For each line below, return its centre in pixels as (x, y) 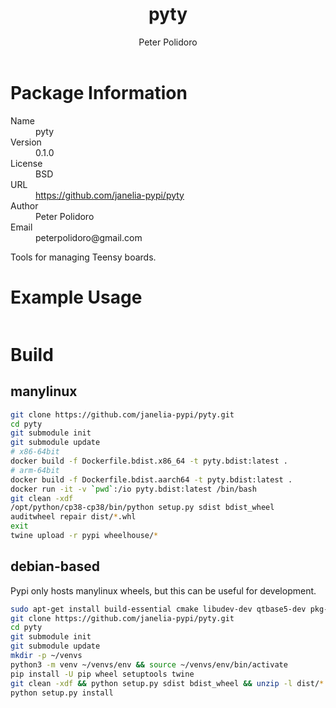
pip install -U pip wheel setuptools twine (102, 674)
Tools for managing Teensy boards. (83, 257)
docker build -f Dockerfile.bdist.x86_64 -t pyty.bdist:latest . (149, 461)
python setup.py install (62, 693)
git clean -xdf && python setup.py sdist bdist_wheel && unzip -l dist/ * (167, 683)
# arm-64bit (35, 470)
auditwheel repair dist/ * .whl (73, 517)
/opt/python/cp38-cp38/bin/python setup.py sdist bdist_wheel (142, 508)
